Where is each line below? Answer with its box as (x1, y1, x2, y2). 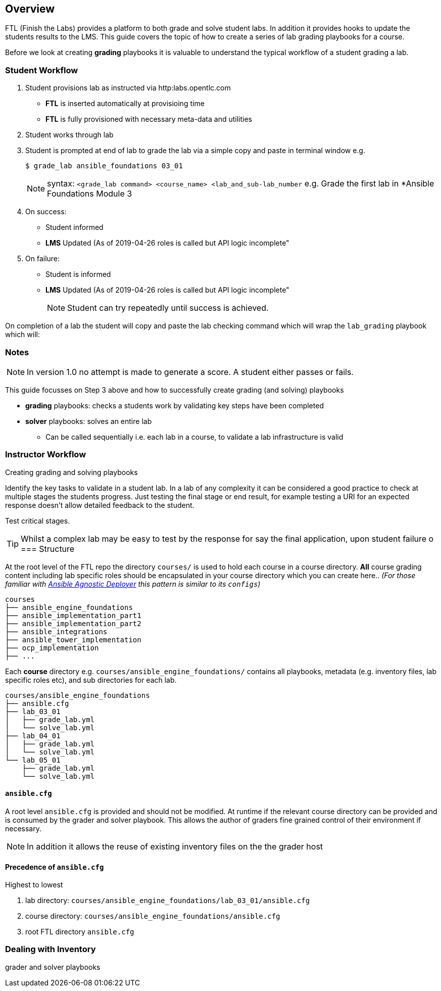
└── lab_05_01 (5, 756, 61, 764)
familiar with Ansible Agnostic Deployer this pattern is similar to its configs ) (5, 579, 261, 588)
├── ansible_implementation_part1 (5, 611, 141, 620)
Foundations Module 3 (47, 188, 132, 199)
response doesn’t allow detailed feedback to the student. (5, 500, 194, 509)
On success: (25, 207, 67, 216)
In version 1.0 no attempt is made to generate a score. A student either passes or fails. (27, 366, 354, 377)
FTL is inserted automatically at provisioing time (45, 99, 205, 108)
